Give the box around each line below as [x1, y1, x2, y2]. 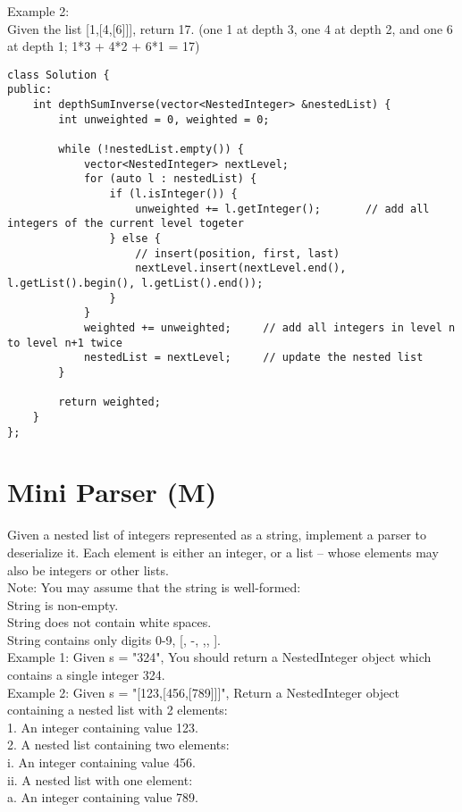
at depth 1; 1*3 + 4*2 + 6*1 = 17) [7, 37, 200, 55]
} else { [109, 232, 161, 245]
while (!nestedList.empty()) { [58, 143, 244, 156]
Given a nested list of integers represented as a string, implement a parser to [7, 525, 427, 544]
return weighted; [58, 396, 161, 409]
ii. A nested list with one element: [7, 770, 193, 789]
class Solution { [7, 68, 110, 81]
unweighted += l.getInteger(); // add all [135, 202, 430, 215]
